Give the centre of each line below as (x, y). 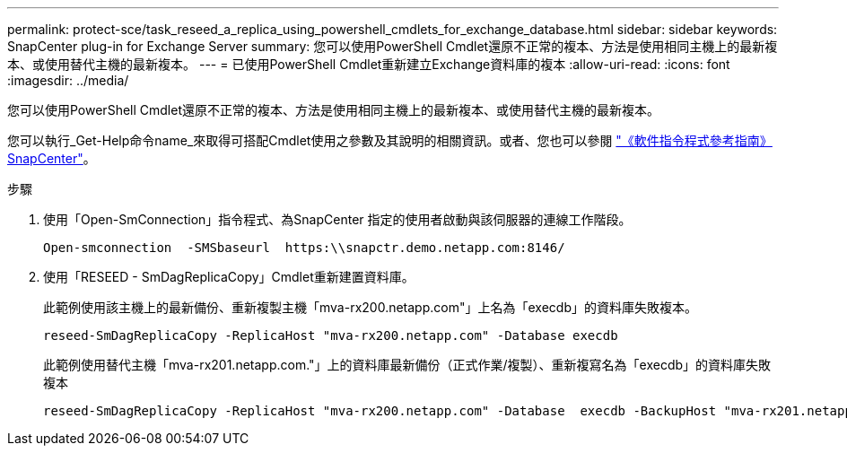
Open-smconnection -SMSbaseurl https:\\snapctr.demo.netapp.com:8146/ (304, 248)
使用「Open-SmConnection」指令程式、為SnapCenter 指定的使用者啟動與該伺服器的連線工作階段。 (337, 219)
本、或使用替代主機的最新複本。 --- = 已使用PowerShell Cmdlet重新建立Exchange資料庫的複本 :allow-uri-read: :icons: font (369, 64)
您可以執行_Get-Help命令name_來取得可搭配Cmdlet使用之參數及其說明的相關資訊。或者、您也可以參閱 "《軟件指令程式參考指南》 (390, 140)
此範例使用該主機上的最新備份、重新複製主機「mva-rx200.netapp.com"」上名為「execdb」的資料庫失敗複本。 (370, 307)
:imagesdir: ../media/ (68, 80)
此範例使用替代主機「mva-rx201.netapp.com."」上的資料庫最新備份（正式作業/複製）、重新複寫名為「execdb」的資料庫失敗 (407, 365)
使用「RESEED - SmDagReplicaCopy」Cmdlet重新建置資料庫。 (229, 277)
